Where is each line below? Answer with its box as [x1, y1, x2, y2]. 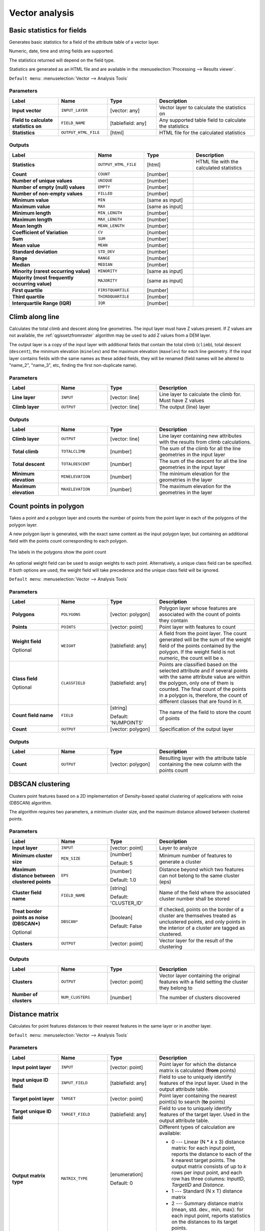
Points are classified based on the [159, 661, 238, 668]
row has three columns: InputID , [171, 1175, 245, 1182]
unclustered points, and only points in [159, 918, 246, 925]
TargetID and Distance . [171, 1181, 225, 1188]
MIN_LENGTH [98, 210, 122, 216]
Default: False [110, 922, 142, 929]
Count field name [12, 712, 53, 719]
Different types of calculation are [159, 1123, 235, 1130]
